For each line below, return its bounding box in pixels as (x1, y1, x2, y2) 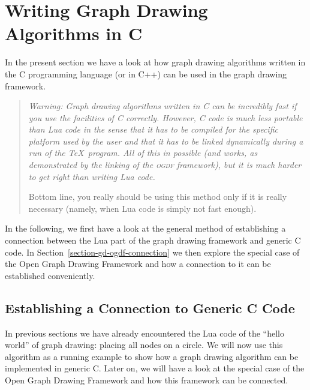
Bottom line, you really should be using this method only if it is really (28, 190, 287, 203)
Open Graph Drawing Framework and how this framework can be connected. (5, 373, 288, 386)
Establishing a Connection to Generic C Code (5, 298, 295, 317)
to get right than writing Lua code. (28, 170, 155, 182)
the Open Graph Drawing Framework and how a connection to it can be (5, 257, 271, 270)
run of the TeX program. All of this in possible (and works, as (28, 146, 258, 159)
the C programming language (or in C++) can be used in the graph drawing (5, 67, 287, 80)
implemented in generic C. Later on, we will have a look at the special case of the (5, 362, 305, 374)
